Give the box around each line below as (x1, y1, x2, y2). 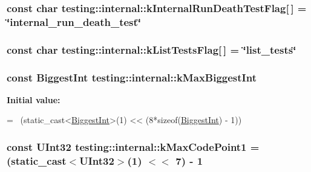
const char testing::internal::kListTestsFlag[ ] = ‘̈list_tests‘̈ (7, 42, 296, 57)
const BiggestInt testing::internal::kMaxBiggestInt (7, 69, 257, 84)
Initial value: (7, 93, 61, 106)
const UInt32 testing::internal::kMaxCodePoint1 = (7, 139, 260, 154)
